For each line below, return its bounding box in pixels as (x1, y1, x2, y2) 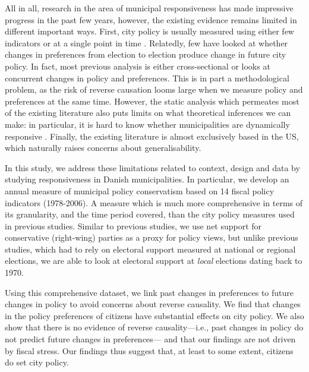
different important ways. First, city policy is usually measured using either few (5, 25, 294, 37)
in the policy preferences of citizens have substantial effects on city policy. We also (5, 309, 304, 321)
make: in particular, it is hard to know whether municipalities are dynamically (5, 118, 290, 130)
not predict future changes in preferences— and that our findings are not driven (5, 333, 296, 345)
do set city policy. (5, 356, 69, 368)
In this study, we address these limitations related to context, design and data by (5, 161, 300, 174)
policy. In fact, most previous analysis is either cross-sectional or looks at (5, 59, 270, 72)
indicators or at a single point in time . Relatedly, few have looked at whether (5, 36, 288, 49)
